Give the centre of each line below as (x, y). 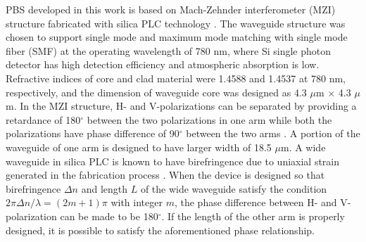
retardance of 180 (43, 119)
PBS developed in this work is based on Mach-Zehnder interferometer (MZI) (171, 9)
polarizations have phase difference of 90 (93, 133)
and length (105, 188)
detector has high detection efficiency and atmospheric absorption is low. (163, 64)
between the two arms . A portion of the (273, 133)
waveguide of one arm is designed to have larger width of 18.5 (139, 147)
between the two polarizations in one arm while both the (209, 119)
